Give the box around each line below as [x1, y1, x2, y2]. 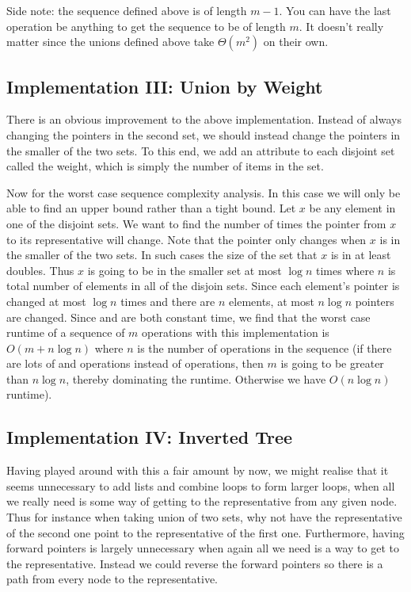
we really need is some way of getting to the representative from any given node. [6, 493, 398, 510]
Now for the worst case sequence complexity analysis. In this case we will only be [6, 184, 401, 201]
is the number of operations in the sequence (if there [137, 339, 392, 356]
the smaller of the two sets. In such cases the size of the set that [6, 246, 318, 263]
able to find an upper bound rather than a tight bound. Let [6, 200, 296, 216]
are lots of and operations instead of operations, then [6, 355, 264, 372]
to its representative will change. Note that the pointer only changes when [6, 231, 367, 247]
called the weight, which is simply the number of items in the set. [6, 158, 324, 174]
